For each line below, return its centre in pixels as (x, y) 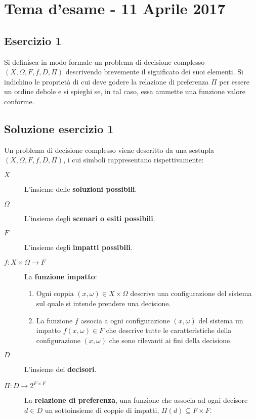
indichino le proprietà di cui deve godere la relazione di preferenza (106, 81)
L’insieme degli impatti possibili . (78, 247)
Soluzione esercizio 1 (59, 128)
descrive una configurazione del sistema (191, 293)
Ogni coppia (55, 293)
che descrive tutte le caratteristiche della (169, 330)
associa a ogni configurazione (125, 320)
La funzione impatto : (61, 276)
